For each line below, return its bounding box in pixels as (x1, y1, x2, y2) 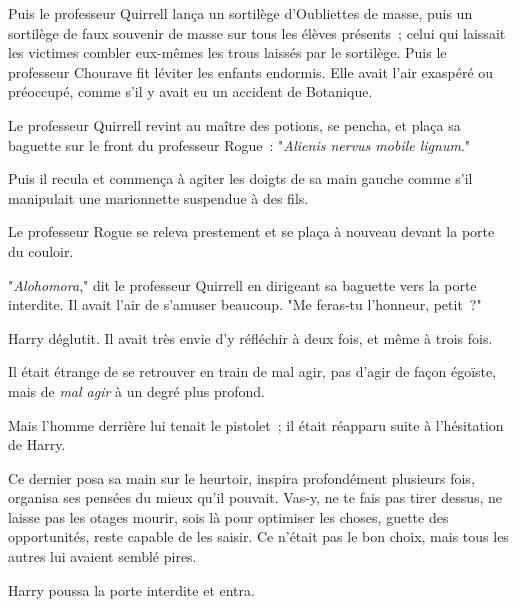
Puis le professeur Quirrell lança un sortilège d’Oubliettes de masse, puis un (8, 3, 473, 23)
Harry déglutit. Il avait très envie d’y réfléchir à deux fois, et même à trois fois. (8, 327, 493, 348)
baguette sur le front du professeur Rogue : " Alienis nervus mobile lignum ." (8, 134, 471, 155)
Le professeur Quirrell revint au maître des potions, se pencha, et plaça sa (8, 114, 461, 135)
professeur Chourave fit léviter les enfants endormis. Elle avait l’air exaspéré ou (8, 61, 494, 82)
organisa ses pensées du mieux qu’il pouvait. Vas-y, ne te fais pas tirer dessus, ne (8, 487, 503, 508)
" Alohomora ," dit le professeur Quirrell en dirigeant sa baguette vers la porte (8, 274, 477, 295)
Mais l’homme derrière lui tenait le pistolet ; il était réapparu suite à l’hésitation (8, 414, 504, 435)
